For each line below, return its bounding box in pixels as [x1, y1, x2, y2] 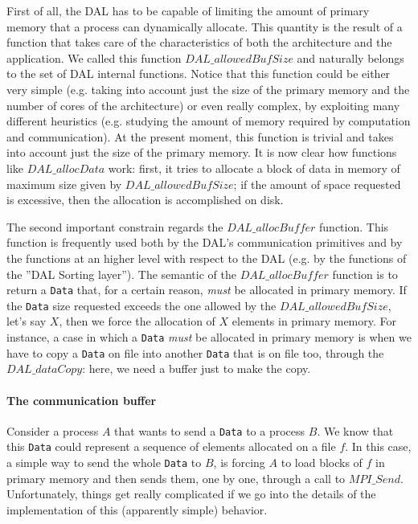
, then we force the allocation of [59, 313, 215, 330]
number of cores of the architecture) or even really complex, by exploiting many [6, 96, 400, 113]
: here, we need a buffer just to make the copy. [82, 360, 311, 377]
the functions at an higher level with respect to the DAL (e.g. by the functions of [6, 249, 407, 266]
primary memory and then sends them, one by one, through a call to [6, 469, 346, 486]
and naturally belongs [297, 49, 404, 66]
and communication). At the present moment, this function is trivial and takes [6, 128, 394, 145]
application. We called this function [6, 49, 182, 66]
